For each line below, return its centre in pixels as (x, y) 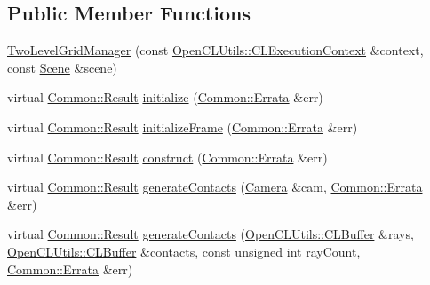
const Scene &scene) (62, 67)
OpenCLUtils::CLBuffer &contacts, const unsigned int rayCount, (184, 251)
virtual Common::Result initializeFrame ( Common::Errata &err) (183, 127)
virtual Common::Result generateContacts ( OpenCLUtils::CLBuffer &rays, (211, 234)
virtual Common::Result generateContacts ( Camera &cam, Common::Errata (215, 187)
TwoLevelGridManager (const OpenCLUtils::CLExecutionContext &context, (215, 50)
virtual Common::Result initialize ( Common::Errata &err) (165, 97)
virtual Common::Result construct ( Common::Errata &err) (167, 157)
